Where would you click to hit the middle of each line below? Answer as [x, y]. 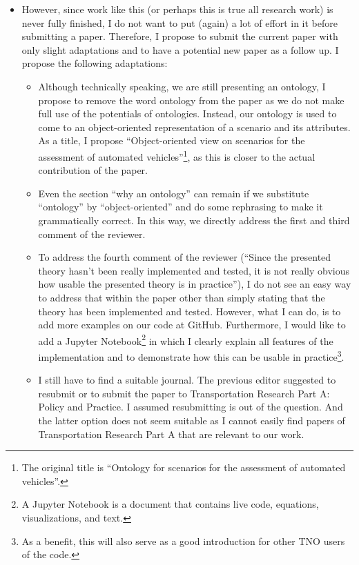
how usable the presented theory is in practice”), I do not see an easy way [195, 284]
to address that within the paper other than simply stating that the [182, 297]
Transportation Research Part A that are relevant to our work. [171, 434]
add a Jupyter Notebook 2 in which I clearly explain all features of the [186, 339]
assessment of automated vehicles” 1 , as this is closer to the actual [177, 155]
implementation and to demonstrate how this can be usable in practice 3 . [191, 355]
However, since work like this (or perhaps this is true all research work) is [177, 9]
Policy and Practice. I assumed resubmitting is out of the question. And [191, 407]
